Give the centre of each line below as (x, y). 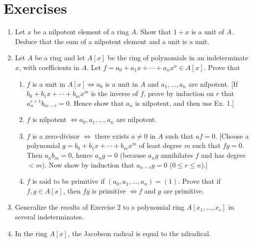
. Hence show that (97, 103)
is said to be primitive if (69, 181)
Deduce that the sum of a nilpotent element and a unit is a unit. (112, 41)
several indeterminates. (50, 217)
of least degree (161, 145)
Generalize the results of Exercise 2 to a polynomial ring (100, 207)
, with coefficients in (49, 67)
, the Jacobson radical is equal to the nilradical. (139, 233)
